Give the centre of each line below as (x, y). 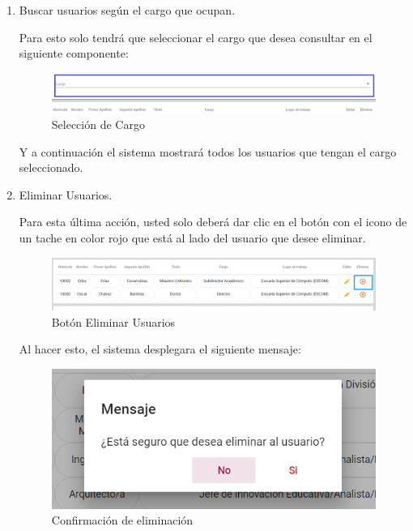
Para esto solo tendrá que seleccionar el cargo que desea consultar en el (196, 37)
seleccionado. (51, 167)
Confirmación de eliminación (122, 520)
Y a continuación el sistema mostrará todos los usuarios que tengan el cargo (208, 151)
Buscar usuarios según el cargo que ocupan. (127, 10)
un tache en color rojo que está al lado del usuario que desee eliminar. (192, 237)
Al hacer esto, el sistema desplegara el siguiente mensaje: (160, 349)
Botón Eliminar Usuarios (113, 321)
